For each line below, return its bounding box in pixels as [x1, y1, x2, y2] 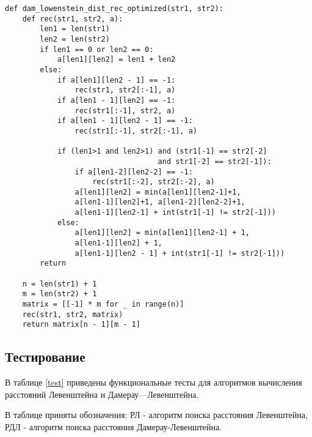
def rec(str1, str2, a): [22, 14, 123, 23]
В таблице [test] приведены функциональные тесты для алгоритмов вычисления [5, 376, 302, 389]
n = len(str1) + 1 [22, 279, 97, 288]
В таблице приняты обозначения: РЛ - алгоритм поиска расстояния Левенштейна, [5, 408, 308, 421]
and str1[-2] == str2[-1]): [158, 157, 272, 166]
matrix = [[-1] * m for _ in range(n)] [22, 300, 184, 309]
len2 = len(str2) [40, 34, 110, 43]
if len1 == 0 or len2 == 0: [40, 45, 154, 54]
